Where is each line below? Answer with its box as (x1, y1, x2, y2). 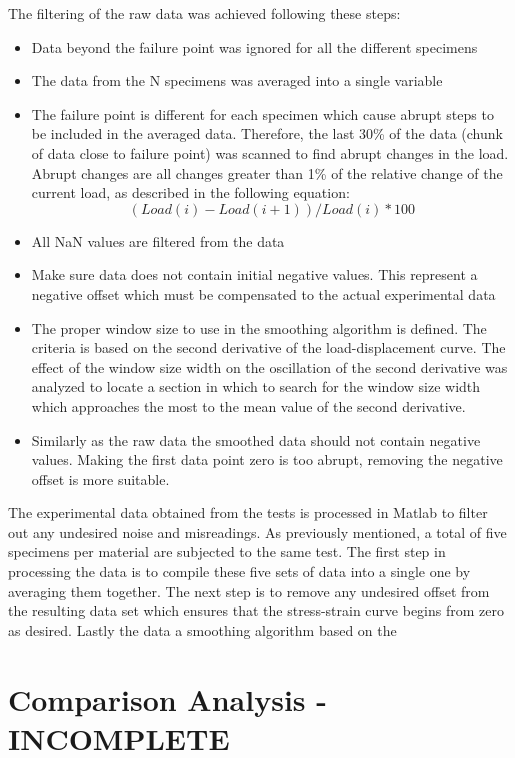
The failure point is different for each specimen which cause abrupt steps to (31, 103, 494, 124)
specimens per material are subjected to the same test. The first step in (8, 541, 446, 562)
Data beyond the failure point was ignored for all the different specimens (31, 36, 478, 57)
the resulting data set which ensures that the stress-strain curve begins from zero (8, 600, 504, 621)
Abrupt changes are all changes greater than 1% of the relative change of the (31, 162, 503, 183)
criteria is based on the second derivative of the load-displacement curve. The (31, 337, 506, 358)
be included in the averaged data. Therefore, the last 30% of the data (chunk (31, 123, 503, 144)
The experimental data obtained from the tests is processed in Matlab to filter (8, 502, 488, 523)
